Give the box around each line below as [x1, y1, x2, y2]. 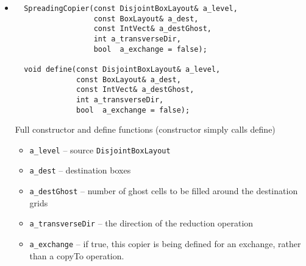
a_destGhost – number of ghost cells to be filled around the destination [29, 184, 298, 197]
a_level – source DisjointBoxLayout [29, 143, 171, 156]
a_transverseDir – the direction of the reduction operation [29, 217, 254, 229]
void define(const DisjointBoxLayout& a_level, [24, 65, 221, 74]
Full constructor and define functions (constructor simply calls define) [15, 123, 276, 136]
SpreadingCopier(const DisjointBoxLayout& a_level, [24, 4, 238, 13]
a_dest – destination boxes [29, 164, 131, 177]
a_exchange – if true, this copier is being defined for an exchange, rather [29, 237, 301, 250]
